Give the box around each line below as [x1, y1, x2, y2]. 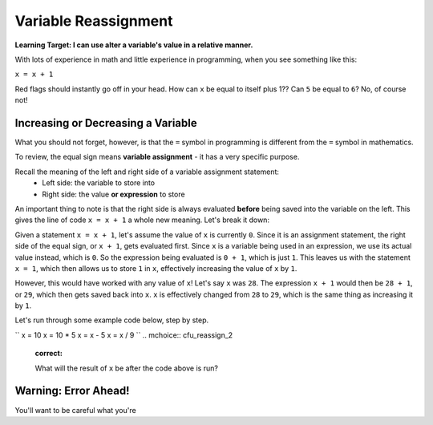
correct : [34, 349, 63, 358]
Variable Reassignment [14, 12, 173, 30]
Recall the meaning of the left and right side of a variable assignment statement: [14, 167, 280, 176]
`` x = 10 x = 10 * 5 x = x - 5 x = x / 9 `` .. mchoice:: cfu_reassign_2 [14, 330, 233, 340]
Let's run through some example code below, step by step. [14, 315, 209, 325]
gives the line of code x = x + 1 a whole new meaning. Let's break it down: [14, 215, 270, 225]
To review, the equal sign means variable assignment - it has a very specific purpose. [14, 152, 300, 162]
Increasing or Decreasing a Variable [14, 116, 197, 130]
